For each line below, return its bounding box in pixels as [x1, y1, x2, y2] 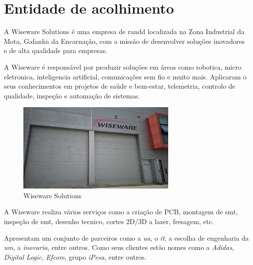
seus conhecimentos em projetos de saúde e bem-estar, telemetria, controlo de [4, 81, 235, 91]
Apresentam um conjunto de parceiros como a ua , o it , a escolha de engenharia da [4, 232, 249, 243]
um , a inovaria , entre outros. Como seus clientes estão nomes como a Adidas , [4, 242, 234, 252]
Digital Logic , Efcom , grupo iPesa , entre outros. [4, 251, 147, 262]
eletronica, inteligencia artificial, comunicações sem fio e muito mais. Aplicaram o [4, 71, 247, 81]
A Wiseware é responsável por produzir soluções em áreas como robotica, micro [4, 61, 242, 72]
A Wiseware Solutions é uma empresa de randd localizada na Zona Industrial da [4, 26, 245, 37]
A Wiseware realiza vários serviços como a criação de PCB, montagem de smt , [4, 207, 238, 217]
